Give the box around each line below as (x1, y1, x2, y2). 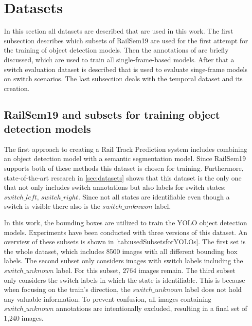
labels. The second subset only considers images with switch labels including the (4, 255, 243, 266)
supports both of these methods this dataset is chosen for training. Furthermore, (4, 163, 244, 173)
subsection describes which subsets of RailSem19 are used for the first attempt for (4, 35, 248, 45)
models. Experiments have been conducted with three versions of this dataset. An (4, 227, 248, 237)
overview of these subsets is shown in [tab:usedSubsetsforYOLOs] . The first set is (4, 236, 246, 247)
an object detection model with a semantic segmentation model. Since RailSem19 (4, 153, 246, 163)
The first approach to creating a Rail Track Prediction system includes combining (4, 144, 248, 154)
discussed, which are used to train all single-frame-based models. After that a (4, 54, 234, 64)
